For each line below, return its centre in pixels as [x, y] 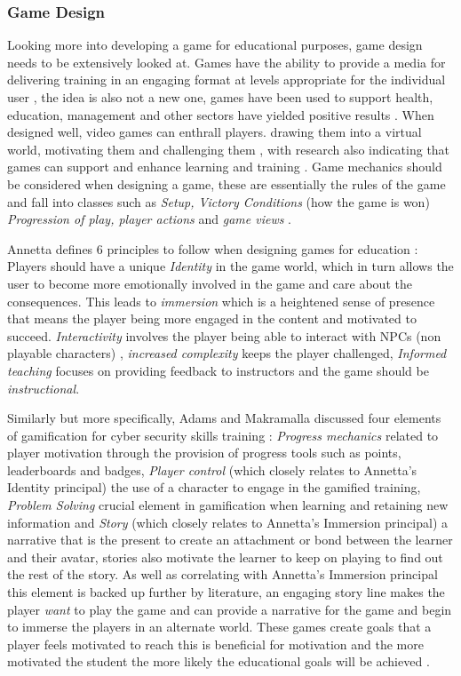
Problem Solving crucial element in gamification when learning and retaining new [228, 505]
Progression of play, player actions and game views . [149, 219]
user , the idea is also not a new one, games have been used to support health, [220, 97]
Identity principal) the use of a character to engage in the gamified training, [214, 487]
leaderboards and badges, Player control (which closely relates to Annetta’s [212, 469]
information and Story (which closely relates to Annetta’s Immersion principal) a [228, 522]
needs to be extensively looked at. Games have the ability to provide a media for [227, 62]
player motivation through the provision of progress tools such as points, [204, 453]
